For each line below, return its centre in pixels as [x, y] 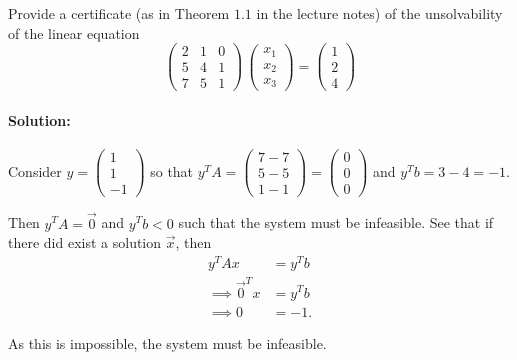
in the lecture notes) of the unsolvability [379, 13]
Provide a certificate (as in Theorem [119, 13]
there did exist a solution [85, 242]
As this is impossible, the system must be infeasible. [167, 342]
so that [172, 170]
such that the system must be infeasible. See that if [336, 222]
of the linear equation [74, 32]
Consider [35, 170]
